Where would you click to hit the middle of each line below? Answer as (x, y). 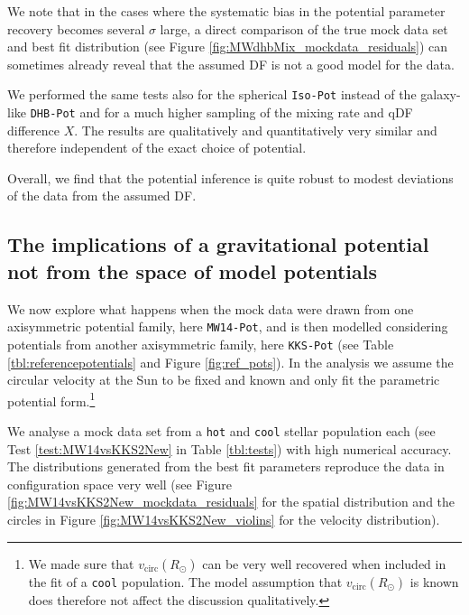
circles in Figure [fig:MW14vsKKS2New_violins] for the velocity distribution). (224, 520)
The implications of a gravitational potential (218, 244)
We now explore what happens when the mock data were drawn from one (211, 308)
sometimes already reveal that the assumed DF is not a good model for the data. (231, 64)
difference (33, 130)
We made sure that (81, 563)
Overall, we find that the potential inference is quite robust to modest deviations (230, 177)
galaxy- (441, 94)
